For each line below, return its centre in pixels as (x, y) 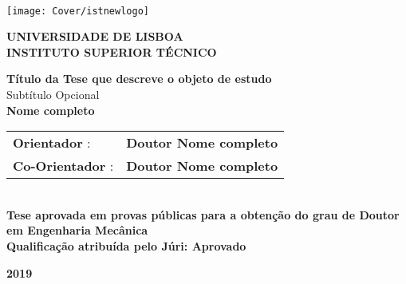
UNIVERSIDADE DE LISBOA (95, 36)
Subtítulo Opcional (53, 95)
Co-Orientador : (63, 166)
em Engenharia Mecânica (77, 230)
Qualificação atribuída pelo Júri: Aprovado (126, 246)
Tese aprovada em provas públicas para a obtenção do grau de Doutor (203, 214)
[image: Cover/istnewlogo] (78, 11)
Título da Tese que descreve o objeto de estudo (139, 79)
